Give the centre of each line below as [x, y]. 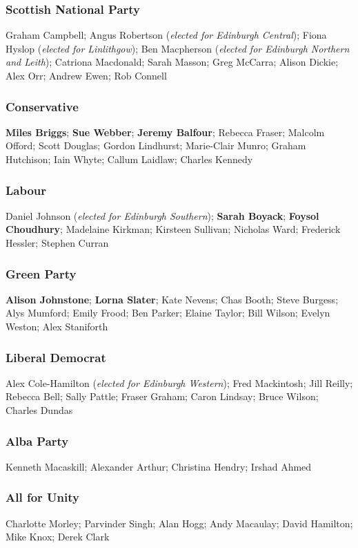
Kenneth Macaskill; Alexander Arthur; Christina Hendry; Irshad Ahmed [159, 466]
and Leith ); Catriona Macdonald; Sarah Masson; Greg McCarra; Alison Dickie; [172, 62]
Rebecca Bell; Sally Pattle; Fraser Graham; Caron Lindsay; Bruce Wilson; [162, 396]
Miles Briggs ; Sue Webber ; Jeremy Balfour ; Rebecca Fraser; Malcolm [165, 132]
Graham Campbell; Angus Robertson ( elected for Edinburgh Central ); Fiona [166, 35]
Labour [26, 190]
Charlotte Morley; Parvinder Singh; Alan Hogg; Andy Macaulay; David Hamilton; [179, 523]
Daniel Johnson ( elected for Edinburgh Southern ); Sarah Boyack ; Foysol [162, 215]
